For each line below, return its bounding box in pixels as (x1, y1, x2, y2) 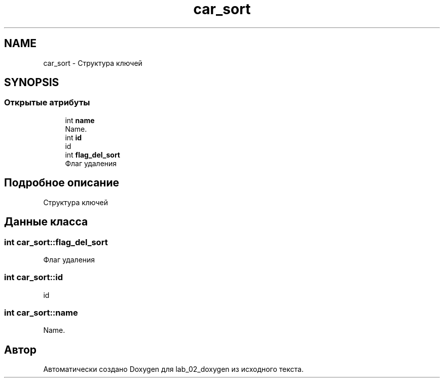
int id (65, 133, 82, 142)
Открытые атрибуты (4, 97, 90, 108)
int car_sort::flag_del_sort (4, 237, 108, 247)
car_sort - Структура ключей (43, 58, 142, 67)
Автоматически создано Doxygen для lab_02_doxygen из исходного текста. (43, 365, 304, 374)
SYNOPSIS (4, 76, 59, 89)
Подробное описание (4, 176, 119, 189)
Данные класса (4, 215, 88, 228)
